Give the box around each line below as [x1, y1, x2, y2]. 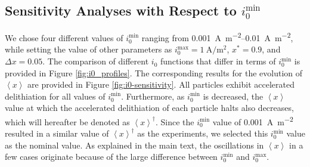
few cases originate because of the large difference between [5, 150, 218, 163]
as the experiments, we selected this [137, 127, 268, 140]
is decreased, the [203, 89, 263, 102]
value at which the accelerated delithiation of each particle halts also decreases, [5, 101, 294, 114]
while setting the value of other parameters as [5, 43, 172, 55]
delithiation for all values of [5, 89, 106, 102]
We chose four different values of [5, 31, 123, 44]
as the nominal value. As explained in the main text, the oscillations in [5, 138, 264, 151]
